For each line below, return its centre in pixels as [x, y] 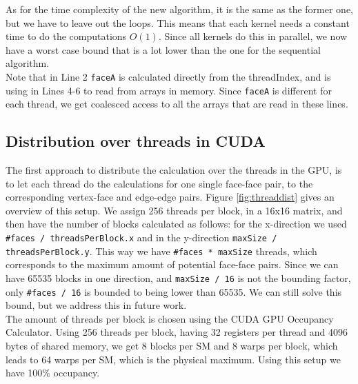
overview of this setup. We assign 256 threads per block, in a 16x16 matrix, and [174, 210]
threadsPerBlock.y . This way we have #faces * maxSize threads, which [161, 251]
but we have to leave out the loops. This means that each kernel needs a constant [178, 22]
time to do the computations [66, 36]
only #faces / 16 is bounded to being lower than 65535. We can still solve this [174, 291]
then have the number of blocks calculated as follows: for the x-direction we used [176, 224]
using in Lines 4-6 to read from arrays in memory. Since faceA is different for [169, 90]
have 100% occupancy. [53, 373]
